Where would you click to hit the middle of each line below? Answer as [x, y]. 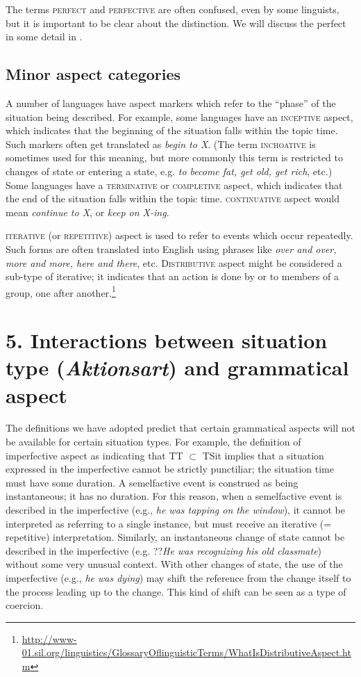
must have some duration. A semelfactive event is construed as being [152, 482]
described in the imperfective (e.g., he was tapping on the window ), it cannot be [175, 510]
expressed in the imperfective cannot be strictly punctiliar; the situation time [170, 469]
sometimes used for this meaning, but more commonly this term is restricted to [175, 157]
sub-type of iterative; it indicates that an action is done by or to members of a [172, 276]
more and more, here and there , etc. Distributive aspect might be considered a [174, 262]
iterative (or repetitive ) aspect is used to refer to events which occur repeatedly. [179, 235]
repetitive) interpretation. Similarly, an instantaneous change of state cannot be [175, 537]
